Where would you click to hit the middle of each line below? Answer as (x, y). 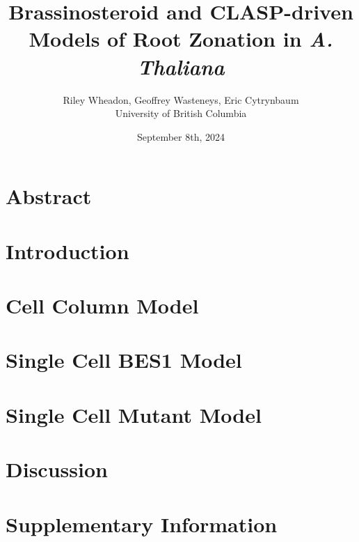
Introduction (67, 250)
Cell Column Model (102, 305)
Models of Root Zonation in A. (181, 39)
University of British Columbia (181, 113)
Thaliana (181, 66)
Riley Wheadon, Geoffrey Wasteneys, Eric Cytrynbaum (181, 99)
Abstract (49, 196)
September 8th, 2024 (181, 136)
